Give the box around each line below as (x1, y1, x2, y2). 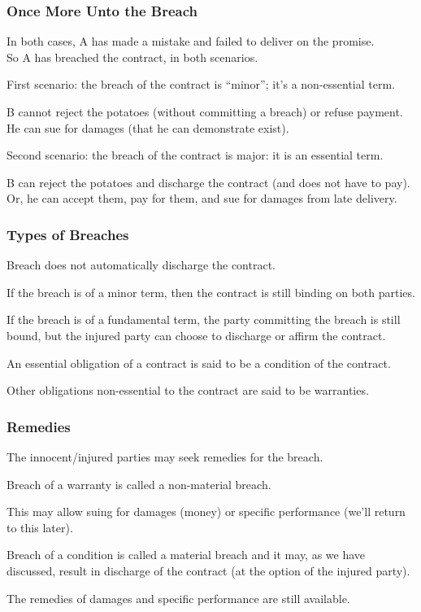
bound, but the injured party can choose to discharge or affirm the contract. (7, 326, 386, 343)
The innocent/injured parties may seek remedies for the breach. (7, 448, 323, 465)
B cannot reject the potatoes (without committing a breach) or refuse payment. (7, 103, 403, 120)
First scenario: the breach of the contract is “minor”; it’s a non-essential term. (7, 76, 396, 93)
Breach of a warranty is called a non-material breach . (7, 475, 271, 492)
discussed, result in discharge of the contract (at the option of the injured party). (7, 562, 410, 579)
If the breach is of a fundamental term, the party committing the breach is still (7, 311, 401, 328)
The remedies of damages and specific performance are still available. (7, 589, 350, 606)
